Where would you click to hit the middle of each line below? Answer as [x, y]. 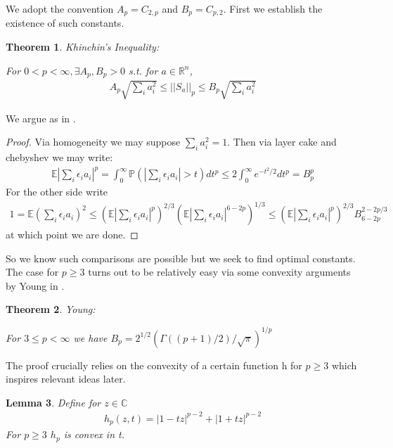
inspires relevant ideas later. [66, 379]
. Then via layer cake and [282, 142]
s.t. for [143, 70]
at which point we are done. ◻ [72, 235]
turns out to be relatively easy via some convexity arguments [219, 272]
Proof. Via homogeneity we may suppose [93, 142]
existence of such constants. [65, 23]
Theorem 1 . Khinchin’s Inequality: [83, 47]
